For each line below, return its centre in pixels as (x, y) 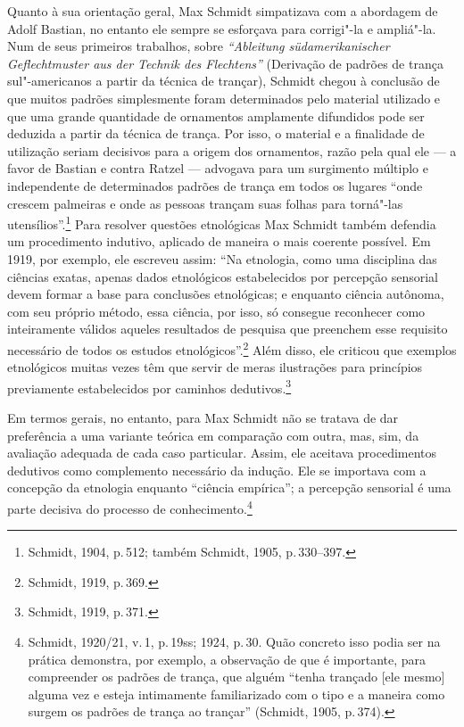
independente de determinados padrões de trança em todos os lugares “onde (215, 185)
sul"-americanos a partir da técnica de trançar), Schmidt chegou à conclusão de (224, 81)
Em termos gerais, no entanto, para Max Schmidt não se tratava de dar (203, 418)
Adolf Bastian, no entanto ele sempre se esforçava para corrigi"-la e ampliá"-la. (222, 28)
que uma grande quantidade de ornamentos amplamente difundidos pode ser (216, 116)
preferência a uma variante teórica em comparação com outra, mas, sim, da (213, 435)
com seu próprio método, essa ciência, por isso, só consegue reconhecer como (216, 311)
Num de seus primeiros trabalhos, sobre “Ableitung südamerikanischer (199, 46)
